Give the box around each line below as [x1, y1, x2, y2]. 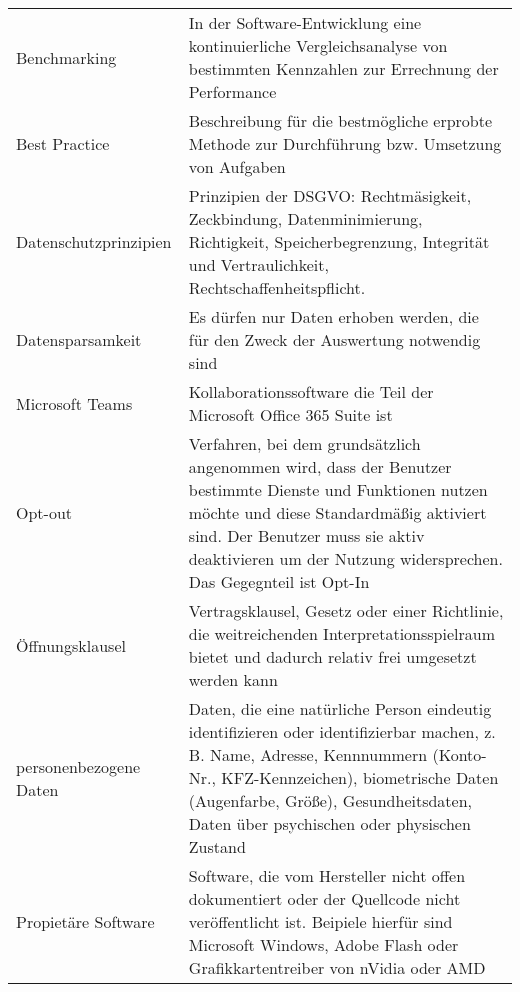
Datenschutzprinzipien [16, 230, 172, 253]
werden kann [188, 668, 278, 691]
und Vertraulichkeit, [188, 253, 329, 276]
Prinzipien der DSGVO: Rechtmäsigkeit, [188, 184, 472, 207]
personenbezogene [16, 754, 141, 778]
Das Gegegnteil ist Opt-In [188, 570, 370, 593]
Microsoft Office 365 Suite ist [188, 403, 393, 426]
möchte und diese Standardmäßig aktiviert [188, 501, 487, 524]
